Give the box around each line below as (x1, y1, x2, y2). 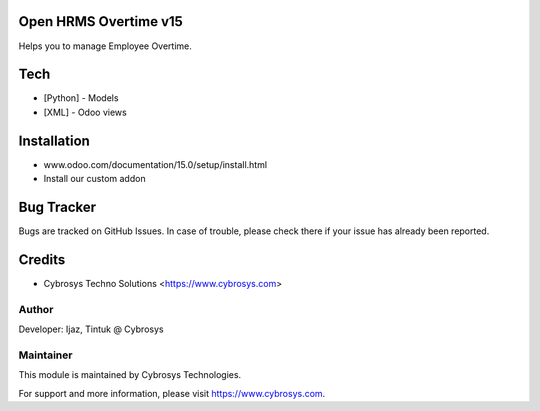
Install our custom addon (43, 173, 146, 185)
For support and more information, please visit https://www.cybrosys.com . (18, 387, 326, 399)
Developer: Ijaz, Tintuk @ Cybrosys (18, 323, 164, 335)
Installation (18, 132, 90, 149)
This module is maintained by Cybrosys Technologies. (18, 369, 242, 381)
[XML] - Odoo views (43, 106, 127, 118)
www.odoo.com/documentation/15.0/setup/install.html (43, 158, 268, 170)
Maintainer (18, 348, 73, 362)
